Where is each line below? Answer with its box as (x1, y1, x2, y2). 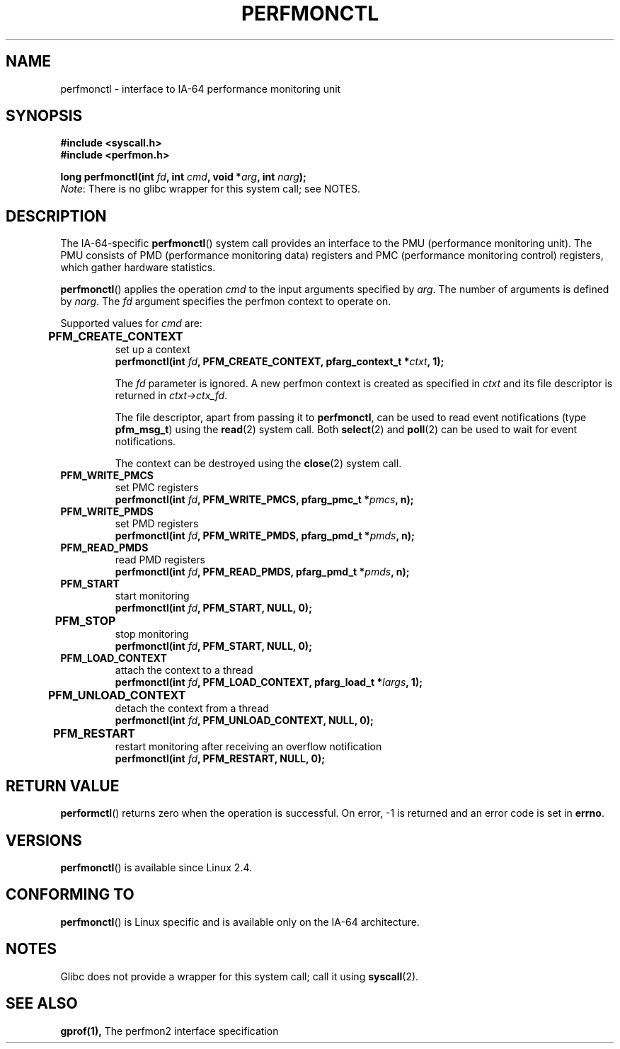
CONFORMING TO (6, 885, 134, 904)
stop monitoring (115, 628, 189, 641)
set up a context (115, 343, 190, 356)
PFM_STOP (54, 614, 116, 629)
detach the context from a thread (115, 702, 269, 715)
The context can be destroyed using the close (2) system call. (115, 457, 402, 470)
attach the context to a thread (115, 664, 253, 677)
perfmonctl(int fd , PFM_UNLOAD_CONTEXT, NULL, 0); (115, 714, 374, 727)
